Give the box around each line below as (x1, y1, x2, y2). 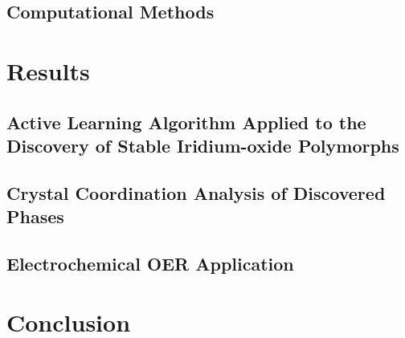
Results (6, 54, 90, 87)
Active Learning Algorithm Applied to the (6, 109, 366, 134)
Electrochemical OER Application (6, 250, 294, 275)
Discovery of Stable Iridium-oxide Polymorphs (6, 132, 399, 157)
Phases (6, 204, 64, 229)
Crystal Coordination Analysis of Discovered (6, 180, 386, 205)
